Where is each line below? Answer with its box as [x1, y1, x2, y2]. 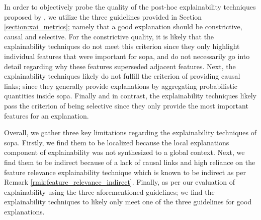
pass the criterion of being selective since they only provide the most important [4, 100, 248, 111]
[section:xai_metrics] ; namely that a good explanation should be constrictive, [4, 21, 242, 32]
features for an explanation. [4, 110, 89, 121]
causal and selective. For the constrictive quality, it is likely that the [4, 31, 214, 41]
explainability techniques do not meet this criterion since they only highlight [4, 41, 240, 51]
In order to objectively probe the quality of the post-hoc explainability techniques [4, 2, 256, 12]
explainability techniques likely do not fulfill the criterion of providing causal [4, 71, 240, 81]
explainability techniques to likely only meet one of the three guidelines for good [4, 196, 252, 207]
